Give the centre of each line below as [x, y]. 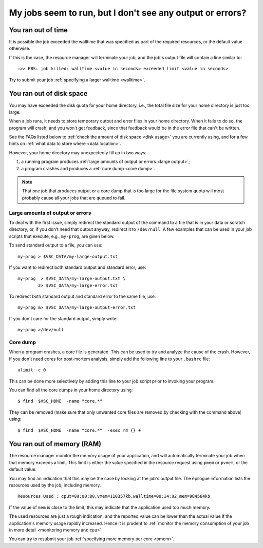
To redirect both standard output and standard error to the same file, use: [83, 296]
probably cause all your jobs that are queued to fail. [74, 198]
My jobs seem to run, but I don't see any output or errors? [128, 13]
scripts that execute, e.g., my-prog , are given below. [62, 236]
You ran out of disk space [48, 93]
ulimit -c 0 [32, 370]
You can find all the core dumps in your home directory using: [71, 390]
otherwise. [20, 48]
